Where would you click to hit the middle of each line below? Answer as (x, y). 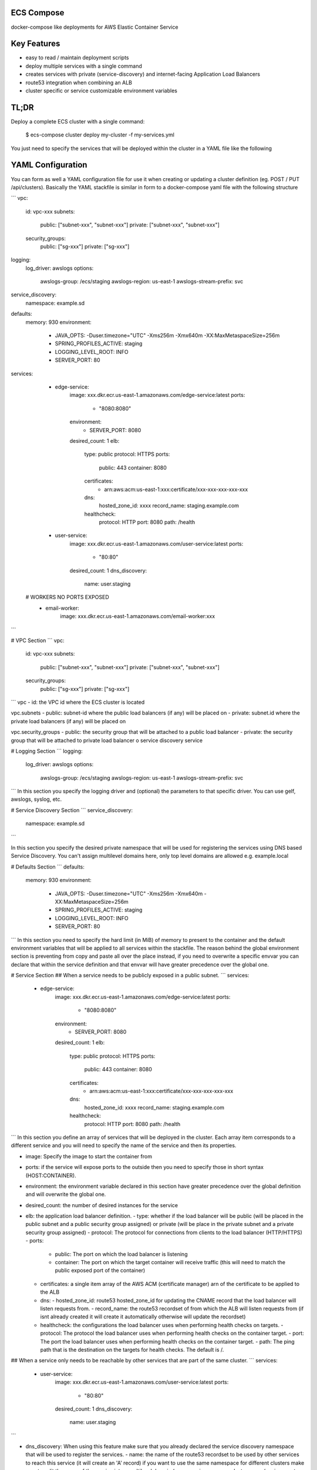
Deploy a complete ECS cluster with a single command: (78, 121)
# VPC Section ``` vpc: (38, 640)
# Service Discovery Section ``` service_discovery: (72, 810)
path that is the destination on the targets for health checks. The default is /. (132, 1349)
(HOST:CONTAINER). (51, 1175)
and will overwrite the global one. (66, 1194)
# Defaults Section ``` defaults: (48, 867)
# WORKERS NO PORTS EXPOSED (67, 597)
